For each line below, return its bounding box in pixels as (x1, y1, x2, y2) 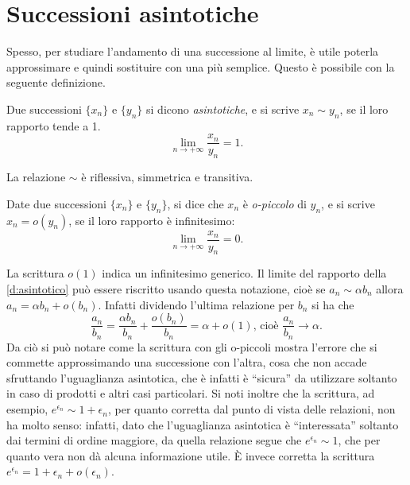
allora (376, 281, 404, 297)
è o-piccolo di (242, 195, 307, 211)
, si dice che (167, 195, 224, 211)
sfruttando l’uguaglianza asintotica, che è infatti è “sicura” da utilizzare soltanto (6, 369, 397, 386)
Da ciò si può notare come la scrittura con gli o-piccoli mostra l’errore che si (6, 338, 377, 355)
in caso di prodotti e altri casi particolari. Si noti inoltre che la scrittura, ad (6, 385, 375, 402)
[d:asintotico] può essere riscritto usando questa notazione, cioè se (6, 281, 326, 297)
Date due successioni (6, 195, 107, 211)
